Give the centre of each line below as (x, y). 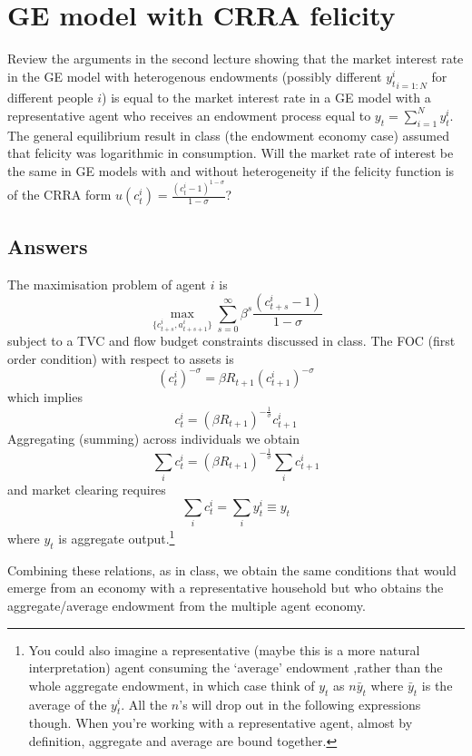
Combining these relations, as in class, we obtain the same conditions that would (232, 569)
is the (437, 685)
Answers (48, 245)
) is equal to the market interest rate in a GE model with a (266, 98)
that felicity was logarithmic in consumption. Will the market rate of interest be (231, 153)
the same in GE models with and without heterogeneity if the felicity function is (231, 170)
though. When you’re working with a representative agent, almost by (221, 723)
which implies (45, 397)
